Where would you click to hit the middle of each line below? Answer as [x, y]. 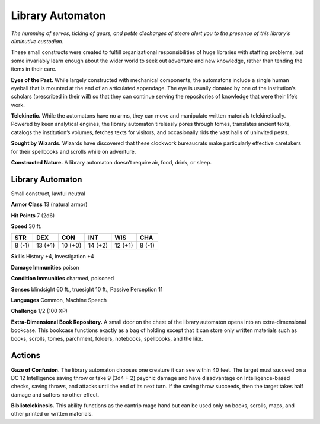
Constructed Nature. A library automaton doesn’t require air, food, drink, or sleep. [111, 163]
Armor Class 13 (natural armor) [49, 204]
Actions [26, 355]
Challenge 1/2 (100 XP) [39, 311]
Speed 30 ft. [26, 226]
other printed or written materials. [52, 414]
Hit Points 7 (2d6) [33, 215]
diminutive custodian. [37, 41]
